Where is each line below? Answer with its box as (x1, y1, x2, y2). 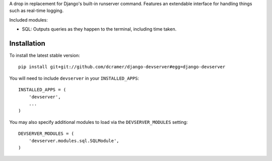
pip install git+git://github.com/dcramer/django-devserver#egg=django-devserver (18, 64, 226, 70)
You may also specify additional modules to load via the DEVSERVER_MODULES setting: (9, 119, 188, 125)
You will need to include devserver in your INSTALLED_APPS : (9, 75, 140, 81)
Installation (9, 39, 45, 48)
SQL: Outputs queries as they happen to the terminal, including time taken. (22, 26, 177, 32)
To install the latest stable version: (9, 53, 80, 59)
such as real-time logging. (9, 8, 64, 14)
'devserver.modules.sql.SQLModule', (28, 138, 119, 143)
